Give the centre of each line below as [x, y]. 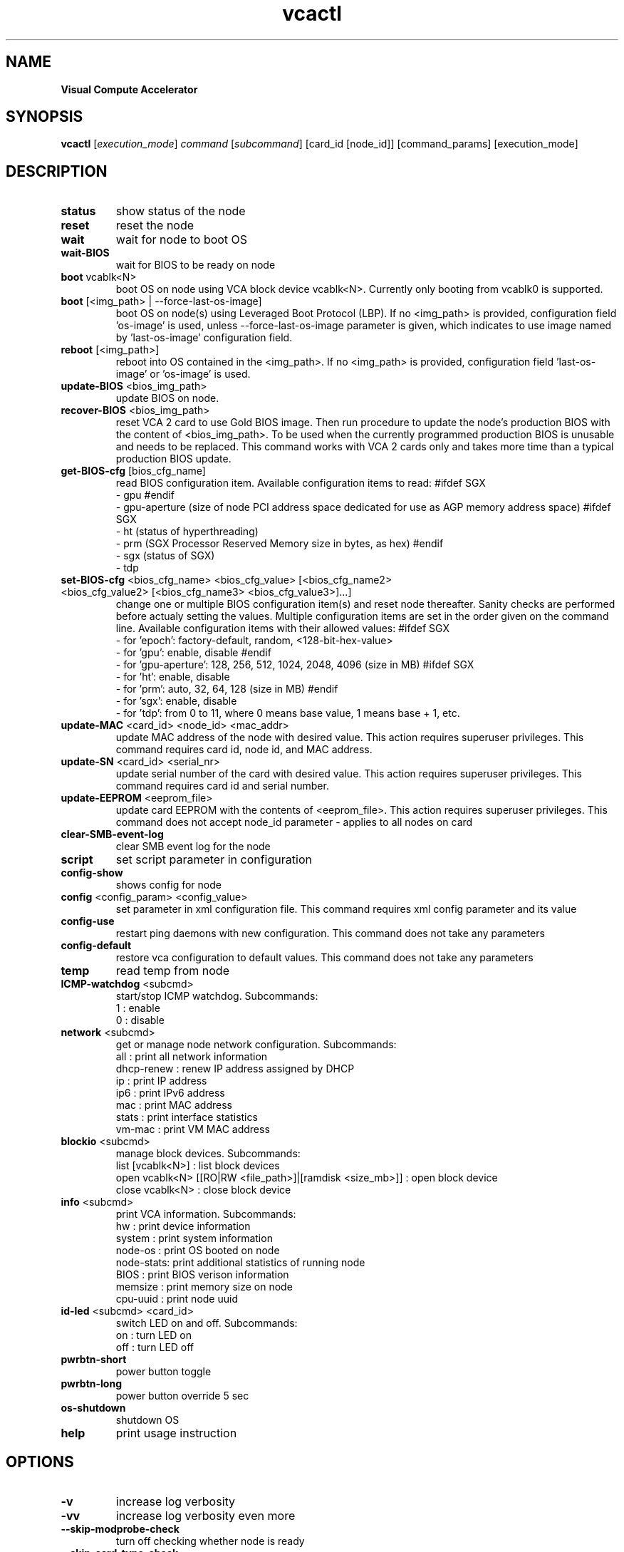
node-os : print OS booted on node [198, 1251]
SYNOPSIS [45, 117]
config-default [96, 946]
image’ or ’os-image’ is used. [183, 374]
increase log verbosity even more [206, 1516]
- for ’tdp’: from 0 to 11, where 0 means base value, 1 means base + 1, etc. [288, 713]
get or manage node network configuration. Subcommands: [256, 1045]
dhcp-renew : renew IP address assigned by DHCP [235, 1069]
